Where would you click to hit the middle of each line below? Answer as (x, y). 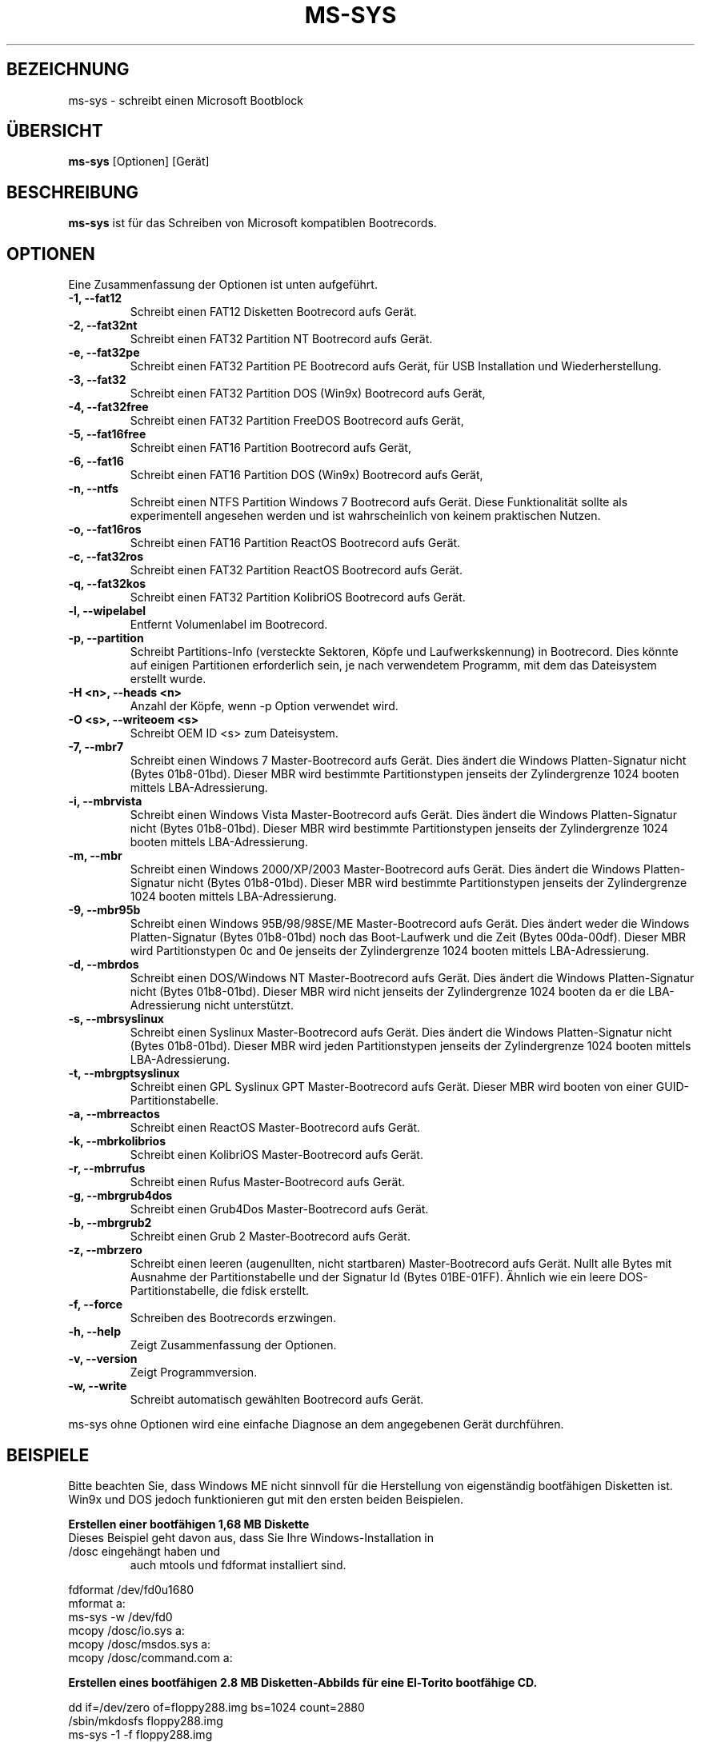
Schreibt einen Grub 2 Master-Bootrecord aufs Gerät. (270, 1237)
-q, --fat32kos (107, 584)
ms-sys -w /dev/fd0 (120, 1616)
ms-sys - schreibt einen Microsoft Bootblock (186, 100)
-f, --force (96, 1305)
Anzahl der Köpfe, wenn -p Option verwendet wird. (264, 706)
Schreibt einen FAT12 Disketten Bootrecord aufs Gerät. (273, 312)
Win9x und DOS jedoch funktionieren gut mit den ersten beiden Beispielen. (266, 1499)
